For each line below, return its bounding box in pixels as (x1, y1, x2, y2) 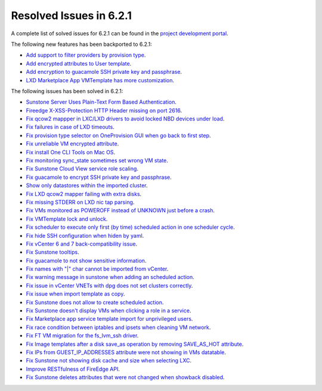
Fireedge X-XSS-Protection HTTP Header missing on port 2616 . (26, 107, 182, 114)
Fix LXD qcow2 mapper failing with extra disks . (26, 190, 142, 197)
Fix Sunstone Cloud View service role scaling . (26, 165, 138, 172)
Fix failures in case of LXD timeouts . (26, 123, 114, 131)
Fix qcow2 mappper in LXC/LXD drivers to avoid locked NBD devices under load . (26, 115, 225, 122)
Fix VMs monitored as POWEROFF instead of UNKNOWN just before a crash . (26, 207, 215, 214)
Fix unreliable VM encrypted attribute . (26, 140, 119, 147)
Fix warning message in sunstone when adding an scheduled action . (26, 274, 195, 281)
